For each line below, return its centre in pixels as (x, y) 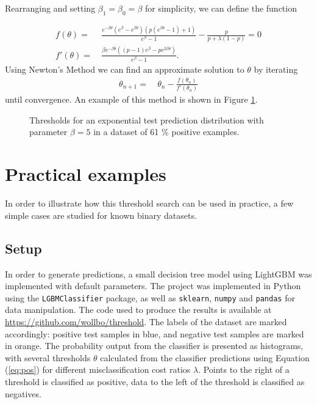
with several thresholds (48, 357)
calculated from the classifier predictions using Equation (205, 357)
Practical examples (86, 174)
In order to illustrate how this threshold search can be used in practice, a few (149, 203)
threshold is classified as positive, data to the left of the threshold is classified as (155, 381)
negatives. (23, 393)
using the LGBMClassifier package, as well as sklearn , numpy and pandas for (150, 297)
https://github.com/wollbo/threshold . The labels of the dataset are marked (146, 321)
